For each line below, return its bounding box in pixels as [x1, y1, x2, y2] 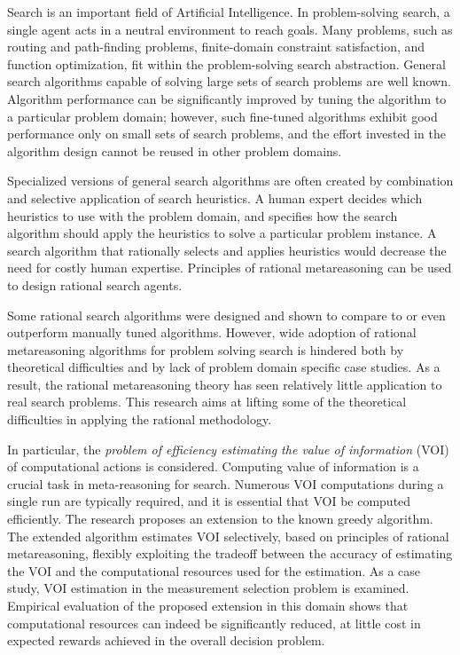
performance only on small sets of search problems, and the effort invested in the [7, 124, 446, 143]
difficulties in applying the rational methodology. [7, 410, 272, 429]
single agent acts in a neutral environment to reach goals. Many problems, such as [7, 20, 453, 38]
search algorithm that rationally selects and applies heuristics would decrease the [7, 241, 447, 259]
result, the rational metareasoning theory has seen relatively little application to [7, 375, 442, 393]
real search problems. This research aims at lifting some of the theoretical [7, 392, 407, 411]
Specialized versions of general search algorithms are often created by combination [7, 171, 454, 190]
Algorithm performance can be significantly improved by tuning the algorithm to [7, 89, 447, 107]
